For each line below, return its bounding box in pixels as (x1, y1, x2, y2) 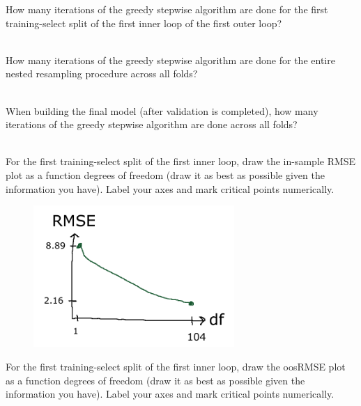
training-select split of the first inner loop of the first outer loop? (6, 15, 282, 30)
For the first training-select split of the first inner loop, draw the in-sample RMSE (6, 154, 356, 169)
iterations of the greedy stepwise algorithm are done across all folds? (6, 117, 298, 132)
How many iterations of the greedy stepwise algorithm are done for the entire (6, 52, 335, 67)
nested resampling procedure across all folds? (6, 66, 198, 81)
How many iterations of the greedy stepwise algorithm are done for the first (6, 2, 328, 16)
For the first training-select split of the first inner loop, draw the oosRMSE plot (6, 359, 346, 374)
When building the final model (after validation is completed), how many (6, 103, 318, 118)
